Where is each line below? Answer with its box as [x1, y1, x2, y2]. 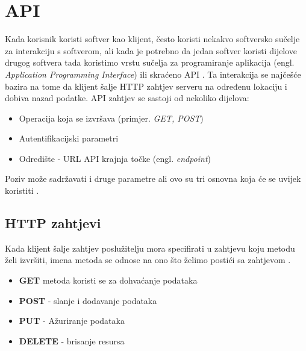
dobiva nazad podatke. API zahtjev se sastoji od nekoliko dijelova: [5, 92, 249, 104]
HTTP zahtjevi [5, 214, 101, 232]
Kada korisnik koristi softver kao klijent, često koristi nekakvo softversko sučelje [5, 33, 300, 45]
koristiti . [5, 184, 39, 197]
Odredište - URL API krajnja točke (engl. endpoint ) [19, 152, 211, 164]
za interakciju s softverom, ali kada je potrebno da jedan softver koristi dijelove [5, 44, 298, 57]
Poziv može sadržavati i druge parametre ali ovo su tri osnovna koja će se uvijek [5, 172, 301, 185]
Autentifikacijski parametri [19, 132, 119, 144]
